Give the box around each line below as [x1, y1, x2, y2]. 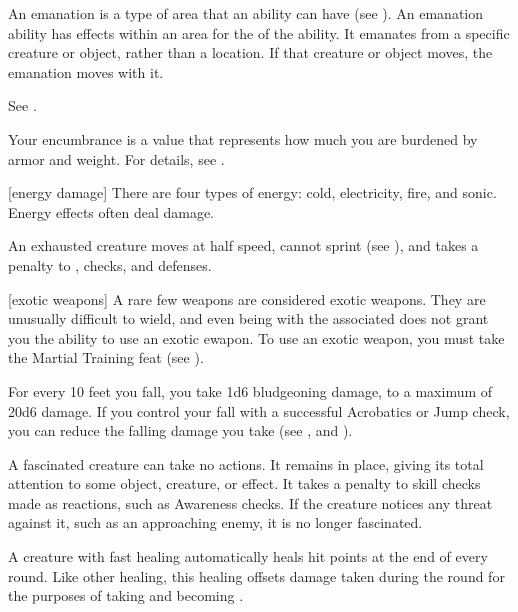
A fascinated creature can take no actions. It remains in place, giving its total [8, 453, 484, 474]
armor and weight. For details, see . [8, 148, 225, 169]
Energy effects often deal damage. [8, 201, 215, 222]
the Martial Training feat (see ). [8, 347, 204, 368]
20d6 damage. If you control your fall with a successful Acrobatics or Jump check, [8, 400, 510, 421]
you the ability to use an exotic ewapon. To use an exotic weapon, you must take [8, 327, 505, 348]
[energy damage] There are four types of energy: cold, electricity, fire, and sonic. [8, 182, 497, 203]
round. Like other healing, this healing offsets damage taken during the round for [8, 565, 505, 586]
